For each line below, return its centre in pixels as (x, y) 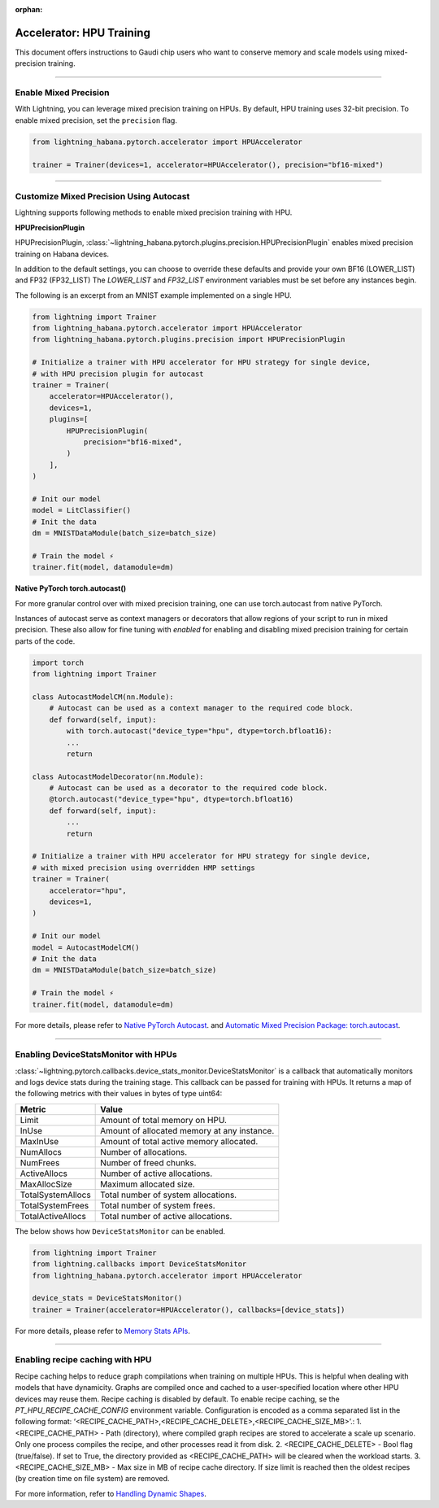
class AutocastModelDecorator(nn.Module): (118, 776)
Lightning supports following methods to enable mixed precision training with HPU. (154, 212)
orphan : (29, 9)
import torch (58, 662)
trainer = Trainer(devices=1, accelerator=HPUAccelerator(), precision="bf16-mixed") (208, 164)
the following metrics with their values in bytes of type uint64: (119, 1094)
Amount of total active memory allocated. (179, 1141)
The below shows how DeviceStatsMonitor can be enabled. (120, 1231)
